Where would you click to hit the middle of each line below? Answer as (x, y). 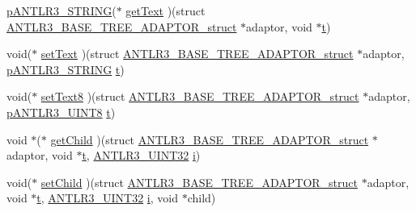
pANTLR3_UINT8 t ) (61, 112)
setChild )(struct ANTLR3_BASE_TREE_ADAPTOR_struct (199, 182)
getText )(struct (166, 10)
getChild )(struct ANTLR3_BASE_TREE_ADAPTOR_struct (210, 139)
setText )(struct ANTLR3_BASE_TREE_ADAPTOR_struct (197, 54)
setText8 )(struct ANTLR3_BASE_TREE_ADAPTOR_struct (200, 96)
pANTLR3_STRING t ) (66, 69)
